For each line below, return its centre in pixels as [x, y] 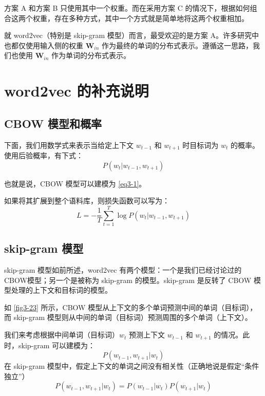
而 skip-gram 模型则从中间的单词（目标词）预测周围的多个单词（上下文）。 [128, 317]
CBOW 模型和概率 [53, 123]
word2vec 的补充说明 [77, 91]
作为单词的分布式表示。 [91, 55]
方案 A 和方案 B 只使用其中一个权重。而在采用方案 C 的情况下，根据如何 [127, 8]
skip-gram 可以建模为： [57, 345]
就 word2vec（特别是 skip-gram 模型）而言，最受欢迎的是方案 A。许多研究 [128, 35]
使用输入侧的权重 [54, 45]
